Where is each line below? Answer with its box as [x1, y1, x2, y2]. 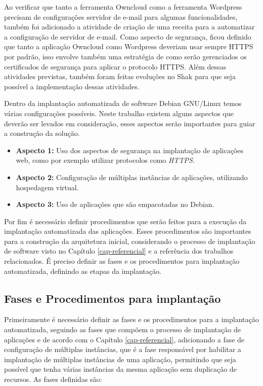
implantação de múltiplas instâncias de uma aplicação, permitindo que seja [4, 354, 236, 364]
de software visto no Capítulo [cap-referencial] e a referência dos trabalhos [4, 245, 234, 256]
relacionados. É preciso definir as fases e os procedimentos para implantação [4, 256, 240, 266]
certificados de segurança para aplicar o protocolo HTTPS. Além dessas [4, 61, 227, 72]
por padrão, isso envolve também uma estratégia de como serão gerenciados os [4, 51, 247, 61]
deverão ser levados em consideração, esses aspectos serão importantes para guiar [4, 118, 255, 128]
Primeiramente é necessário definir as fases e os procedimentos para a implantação [4, 314, 259, 325]
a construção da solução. [4, 128, 80, 138]
